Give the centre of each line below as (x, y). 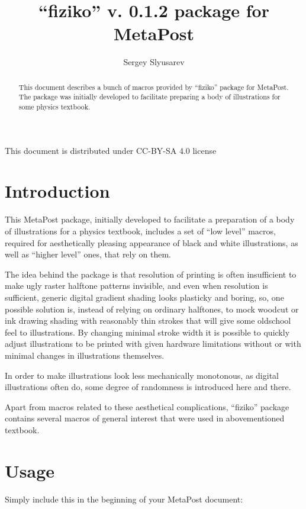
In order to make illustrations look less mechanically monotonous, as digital (142, 375)
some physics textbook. (54, 107)
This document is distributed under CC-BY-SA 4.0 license (111, 150)
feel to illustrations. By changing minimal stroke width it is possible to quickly (147, 332)
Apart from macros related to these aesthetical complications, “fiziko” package (147, 406)
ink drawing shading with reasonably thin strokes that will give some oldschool (148, 320)
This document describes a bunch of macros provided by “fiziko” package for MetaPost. (154, 87)
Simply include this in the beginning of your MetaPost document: (124, 499)
